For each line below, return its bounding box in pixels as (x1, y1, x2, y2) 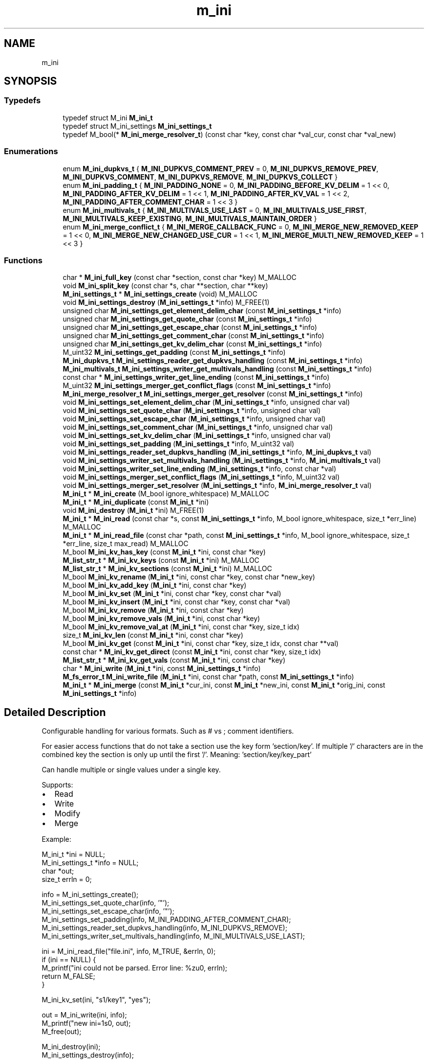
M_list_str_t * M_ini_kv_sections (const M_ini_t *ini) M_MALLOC (63, 564, 272, 573)
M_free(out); (42, 1027, 82, 1036)
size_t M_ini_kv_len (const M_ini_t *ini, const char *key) (63, 631, 243, 640)
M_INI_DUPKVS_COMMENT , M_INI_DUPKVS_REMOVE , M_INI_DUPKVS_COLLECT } (63, 172, 338, 181)
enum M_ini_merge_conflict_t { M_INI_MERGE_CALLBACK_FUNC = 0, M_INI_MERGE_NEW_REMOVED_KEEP (63, 222, 419, 231)
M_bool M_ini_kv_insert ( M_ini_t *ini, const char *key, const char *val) (63, 598, 291, 606)
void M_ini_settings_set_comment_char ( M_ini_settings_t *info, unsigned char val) (63, 423, 333, 432)
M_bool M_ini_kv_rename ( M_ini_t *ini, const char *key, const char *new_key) (63, 573, 315, 581)
